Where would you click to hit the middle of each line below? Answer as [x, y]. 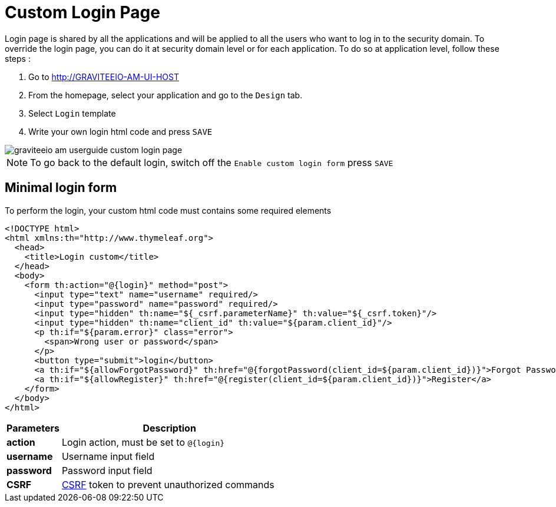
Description [169, 428]
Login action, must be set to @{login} [143, 442]
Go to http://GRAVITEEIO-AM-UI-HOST [104, 77]
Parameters [33, 428]
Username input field [108, 456]
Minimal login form [61, 188]
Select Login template [72, 113]
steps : [18, 58]
